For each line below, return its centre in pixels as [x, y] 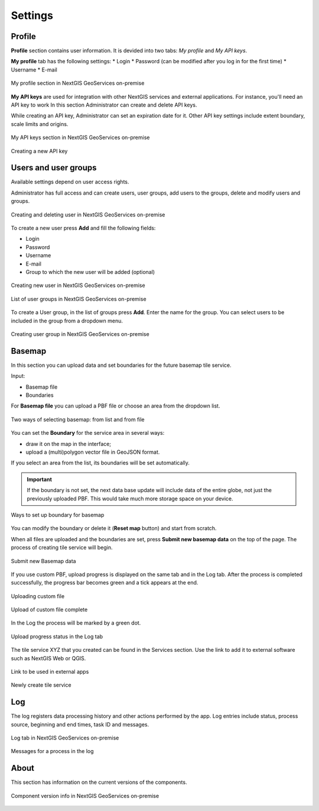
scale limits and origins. [40, 124]
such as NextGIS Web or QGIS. [48, 658]
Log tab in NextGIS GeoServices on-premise [65, 738]
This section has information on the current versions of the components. [99, 782]
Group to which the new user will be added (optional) [90, 272]
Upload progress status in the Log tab [57, 636]
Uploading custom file [38, 596]
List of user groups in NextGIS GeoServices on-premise [79, 299]
